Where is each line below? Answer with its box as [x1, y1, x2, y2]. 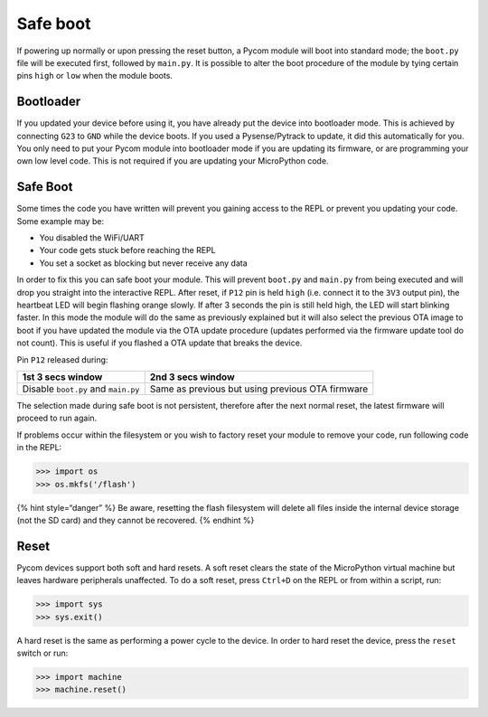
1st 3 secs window [22, 371, 103, 383]
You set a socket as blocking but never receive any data [39, 258, 248, 269]
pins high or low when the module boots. [16, 71, 174, 81]
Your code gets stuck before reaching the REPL [39, 245, 216, 256]
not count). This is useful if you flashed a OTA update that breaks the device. [16, 337, 303, 348]
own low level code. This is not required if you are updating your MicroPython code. [16, 156, 329, 166]
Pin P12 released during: [16, 354, 108, 365]
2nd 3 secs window [149, 371, 235, 383]
